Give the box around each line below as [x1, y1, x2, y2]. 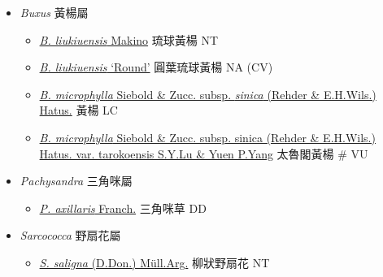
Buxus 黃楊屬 [20, 4, 89, 20]
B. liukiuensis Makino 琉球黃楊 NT [39, 31, 218, 48]
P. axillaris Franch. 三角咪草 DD [39, 199, 207, 216]
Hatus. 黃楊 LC [39, 102, 118, 119]
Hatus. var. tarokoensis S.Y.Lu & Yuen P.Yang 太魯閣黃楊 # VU [39, 145, 368, 162]
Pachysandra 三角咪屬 [20, 172, 133, 189]
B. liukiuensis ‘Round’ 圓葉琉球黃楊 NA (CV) [39, 58, 273, 76]
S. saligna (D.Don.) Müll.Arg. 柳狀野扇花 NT [39, 253, 270, 271]
